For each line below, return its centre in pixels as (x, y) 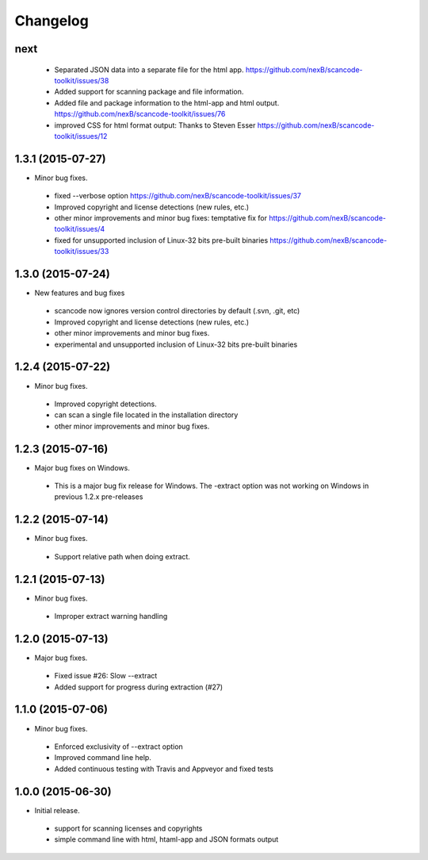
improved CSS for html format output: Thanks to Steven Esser (155, 125)
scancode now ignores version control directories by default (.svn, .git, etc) (177, 311)
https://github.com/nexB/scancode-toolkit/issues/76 (140, 114)
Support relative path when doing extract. (122, 556)
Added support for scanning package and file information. (149, 92)
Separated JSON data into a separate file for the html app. (149, 69)
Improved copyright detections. (106, 404)
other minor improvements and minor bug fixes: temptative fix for (160, 217)
